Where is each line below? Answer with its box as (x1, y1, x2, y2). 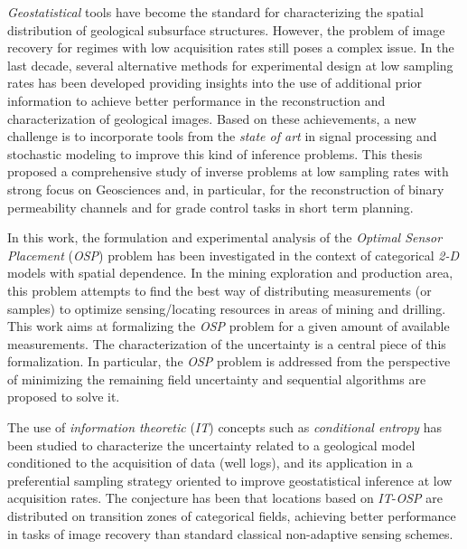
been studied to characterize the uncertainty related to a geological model (7, 435, 416, 454)
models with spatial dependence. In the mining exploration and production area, (7, 263, 453, 282)
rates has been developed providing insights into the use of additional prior (7, 73, 423, 92)
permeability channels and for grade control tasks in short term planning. (7, 197, 414, 216)
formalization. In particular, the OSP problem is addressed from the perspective (7, 352, 451, 371)
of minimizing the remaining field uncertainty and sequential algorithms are (7, 369, 426, 388)
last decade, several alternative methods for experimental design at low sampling (7, 55, 453, 74)
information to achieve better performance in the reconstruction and (7, 90, 386, 109)
